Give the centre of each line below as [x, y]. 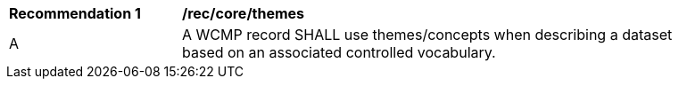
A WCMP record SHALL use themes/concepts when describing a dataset [427, 35]
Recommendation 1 [75, 13]
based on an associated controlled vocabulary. [339, 52]
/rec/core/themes [244, 13]
